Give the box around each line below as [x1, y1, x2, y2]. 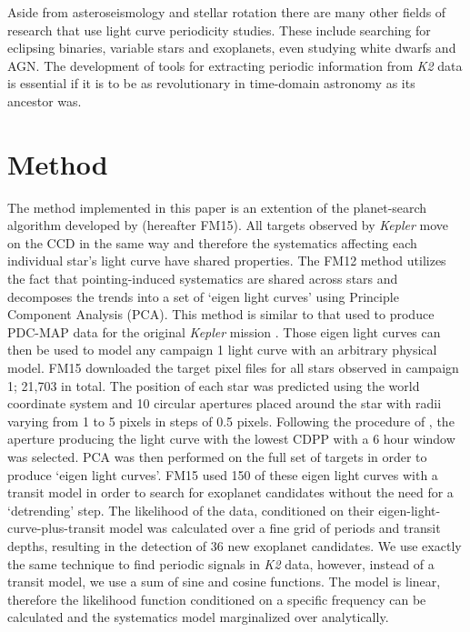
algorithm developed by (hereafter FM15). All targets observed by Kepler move [7, 216, 449, 235]
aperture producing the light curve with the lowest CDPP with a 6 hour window [7, 429, 455, 448]
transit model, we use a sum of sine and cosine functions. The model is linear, [7, 572, 441, 591]
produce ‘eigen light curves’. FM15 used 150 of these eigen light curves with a [7, 465, 438, 484]
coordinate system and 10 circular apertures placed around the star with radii [7, 394, 442, 413]
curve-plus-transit [7, 518, 105, 537]
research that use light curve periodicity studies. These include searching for [7, 20, 431, 39]
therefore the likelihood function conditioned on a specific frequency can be [7, 589, 426, 608]
